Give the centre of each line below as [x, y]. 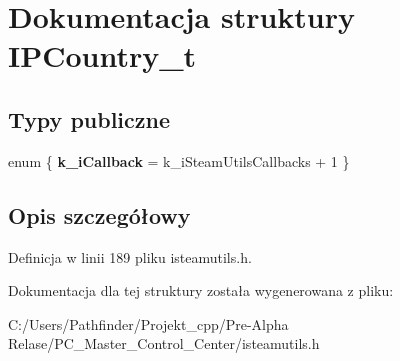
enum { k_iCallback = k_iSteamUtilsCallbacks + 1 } [179, 160]
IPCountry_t [102, 55]
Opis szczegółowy [99, 214]
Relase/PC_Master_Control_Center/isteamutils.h [164, 343]
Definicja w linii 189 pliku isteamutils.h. [130, 256]
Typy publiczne [89, 118]
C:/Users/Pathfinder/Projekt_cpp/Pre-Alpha [148, 323]
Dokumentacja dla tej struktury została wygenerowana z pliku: [201, 290]
